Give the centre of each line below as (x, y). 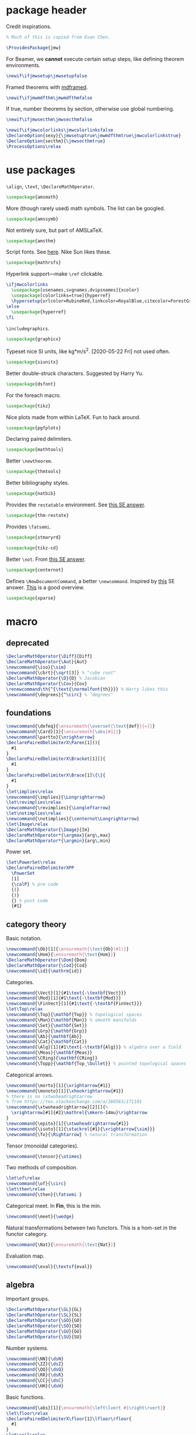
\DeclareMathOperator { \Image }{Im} (48, 830)
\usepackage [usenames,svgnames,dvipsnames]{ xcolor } (76, 290)
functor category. (27, 1234)
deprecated (28, 643)
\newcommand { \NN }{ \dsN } (35, 1359)
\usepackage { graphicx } (34, 339)
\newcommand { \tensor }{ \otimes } (44, 1156)
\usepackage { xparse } (31, 598)
